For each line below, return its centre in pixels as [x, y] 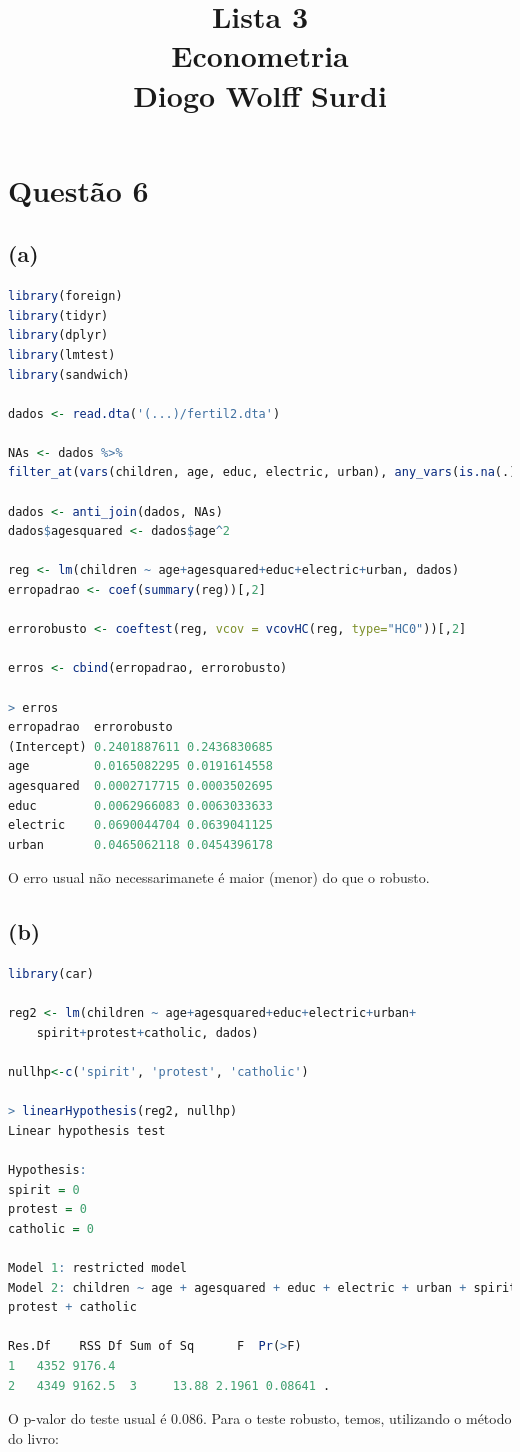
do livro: [34, 1437]
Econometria [260, 55]
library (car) [51, 974]
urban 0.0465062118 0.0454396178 [140, 844]
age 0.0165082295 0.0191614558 [140, 766]
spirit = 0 [44, 1189]
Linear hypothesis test [87, 1130]
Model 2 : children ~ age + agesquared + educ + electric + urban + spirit [262, 1287]
